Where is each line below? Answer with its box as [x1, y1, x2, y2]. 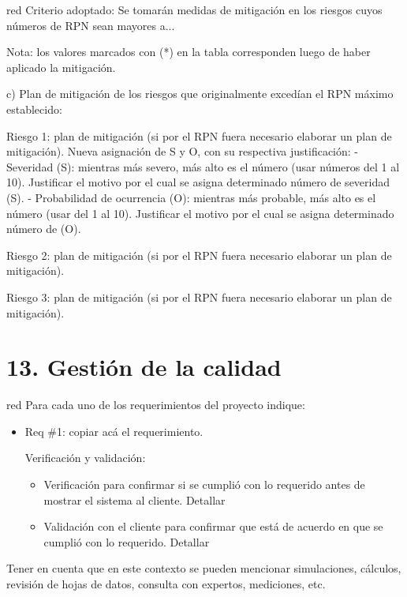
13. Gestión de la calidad [6, 351, 282, 383]
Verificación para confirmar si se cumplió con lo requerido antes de [43, 476, 365, 492]
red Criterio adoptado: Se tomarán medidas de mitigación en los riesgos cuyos [6, 2, 383, 17]
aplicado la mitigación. [6, 58, 116, 75]
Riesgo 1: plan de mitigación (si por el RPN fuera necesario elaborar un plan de [6, 127, 392, 144]
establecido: [6, 100, 62, 117]
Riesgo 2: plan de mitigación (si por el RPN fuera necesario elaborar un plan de [6, 246, 392, 263]
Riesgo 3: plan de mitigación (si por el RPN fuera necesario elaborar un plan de [6, 288, 392, 305]
